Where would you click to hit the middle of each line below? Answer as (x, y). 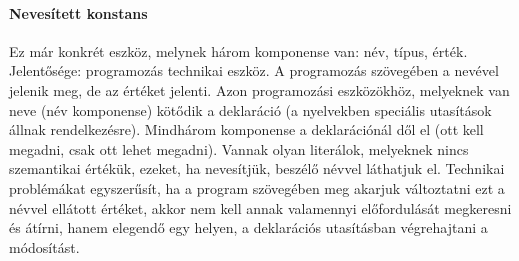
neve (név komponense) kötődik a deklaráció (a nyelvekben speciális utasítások (250, 109)
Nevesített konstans (78, 12)
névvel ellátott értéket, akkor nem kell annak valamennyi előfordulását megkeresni (260, 207)
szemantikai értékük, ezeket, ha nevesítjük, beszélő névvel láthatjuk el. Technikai (257, 168)
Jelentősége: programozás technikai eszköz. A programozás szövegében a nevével (254, 70)
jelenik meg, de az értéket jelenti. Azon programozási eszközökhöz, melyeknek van (259, 89)
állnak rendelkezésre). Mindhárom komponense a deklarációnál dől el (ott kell (246, 129)
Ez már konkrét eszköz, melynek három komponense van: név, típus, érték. (238, 50)
